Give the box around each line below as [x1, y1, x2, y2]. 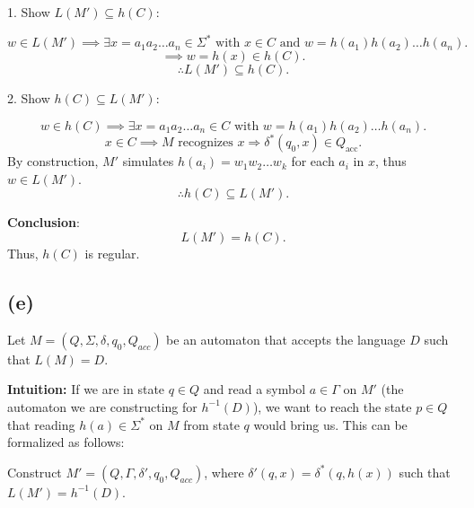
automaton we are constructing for [7, 397, 197, 416]
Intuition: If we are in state [7, 380, 165, 399]
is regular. [84, 243, 140, 262]
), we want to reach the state [252, 397, 412, 416]
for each [291, 152, 335, 171]
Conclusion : [7, 213, 80, 232]
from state [183, 415, 240, 434]
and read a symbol [203, 380, 306, 399]
